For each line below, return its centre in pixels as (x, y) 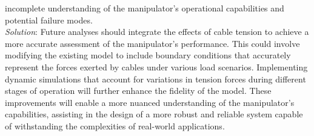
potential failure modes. (49, 20)
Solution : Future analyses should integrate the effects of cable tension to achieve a (157, 32)
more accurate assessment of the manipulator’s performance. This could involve (152, 43)
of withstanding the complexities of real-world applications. (115, 125)
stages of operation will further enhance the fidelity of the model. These (138, 91)
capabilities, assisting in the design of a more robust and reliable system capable (154, 114)
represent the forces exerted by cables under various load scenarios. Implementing (156, 66)
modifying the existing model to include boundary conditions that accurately (148, 55)
